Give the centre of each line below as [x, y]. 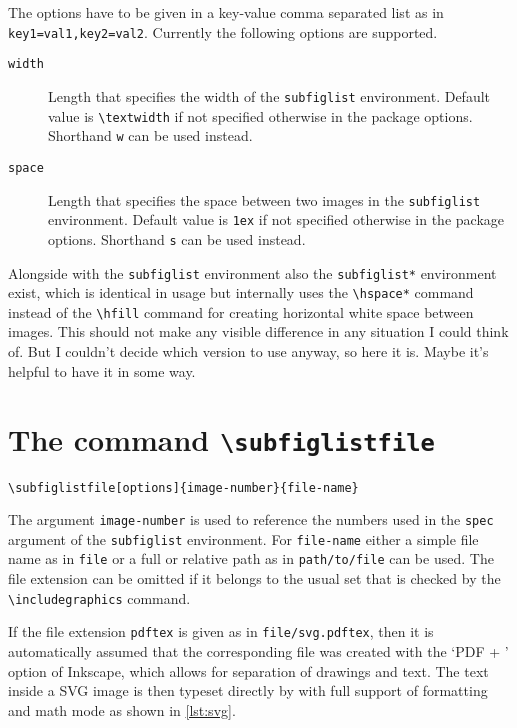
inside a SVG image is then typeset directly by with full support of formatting [248, 690]
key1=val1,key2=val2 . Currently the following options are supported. [223, 31]
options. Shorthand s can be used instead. [177, 238]
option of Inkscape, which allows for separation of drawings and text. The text [248, 670]
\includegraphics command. [99, 597]
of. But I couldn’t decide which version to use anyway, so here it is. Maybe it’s [248, 351]
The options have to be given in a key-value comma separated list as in [226, 12]
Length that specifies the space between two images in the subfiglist [264, 199]
